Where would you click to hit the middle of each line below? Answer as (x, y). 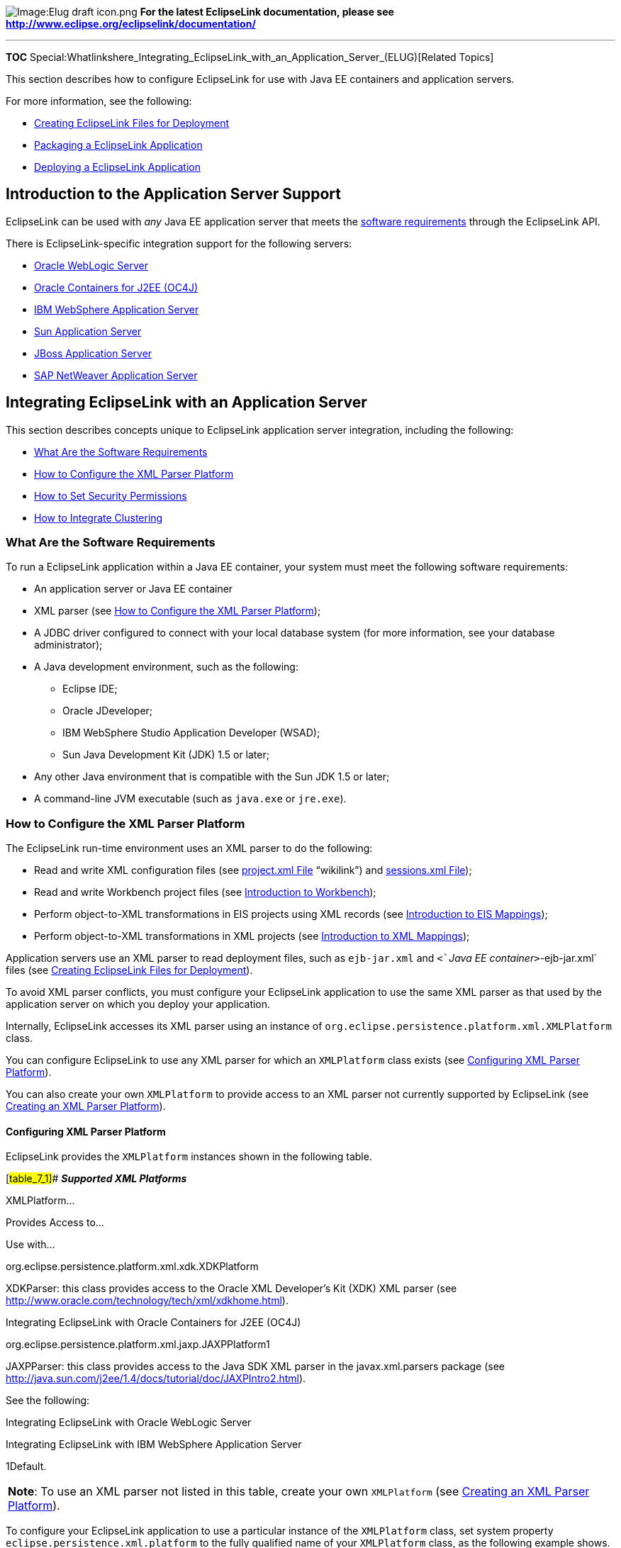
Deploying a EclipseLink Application (117, 167)
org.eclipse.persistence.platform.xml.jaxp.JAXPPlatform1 (138, 1345)
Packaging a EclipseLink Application (118, 145)
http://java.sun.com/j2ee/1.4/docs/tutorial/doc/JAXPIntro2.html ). (156, 1379)
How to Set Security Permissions (111, 495)
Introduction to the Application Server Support (174, 194)
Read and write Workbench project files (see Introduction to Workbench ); (205, 892)
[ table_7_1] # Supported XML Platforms (96, 1179)
